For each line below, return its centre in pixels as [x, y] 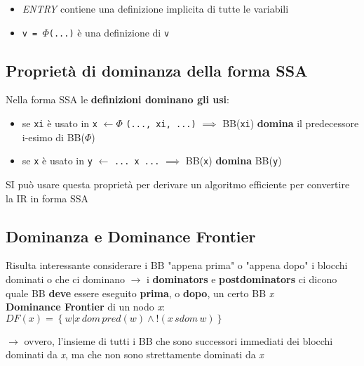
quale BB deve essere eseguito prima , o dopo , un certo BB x [140, 293]
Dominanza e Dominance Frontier [131, 236]
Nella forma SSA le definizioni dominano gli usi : [117, 99]
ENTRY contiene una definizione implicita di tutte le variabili [155, 8]
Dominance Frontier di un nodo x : [85, 307]
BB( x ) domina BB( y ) [234, 161]
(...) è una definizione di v [109, 32]
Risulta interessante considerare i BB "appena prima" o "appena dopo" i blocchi [177, 265]
